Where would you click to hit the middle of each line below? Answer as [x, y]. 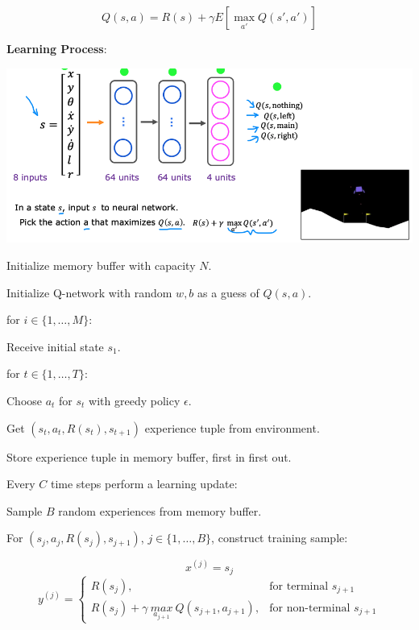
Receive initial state [55, 346]
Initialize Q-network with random [89, 292]
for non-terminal [310, 608]
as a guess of [228, 292]
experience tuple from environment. [232, 427]
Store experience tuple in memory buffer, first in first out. [149, 456]
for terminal [299, 586]
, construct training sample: [280, 538]
